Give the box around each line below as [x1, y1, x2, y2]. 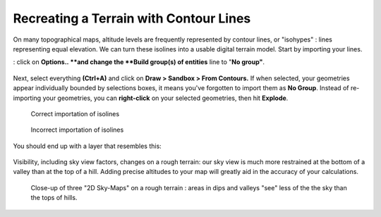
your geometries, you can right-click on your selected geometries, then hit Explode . [42, 94, 289, 102]
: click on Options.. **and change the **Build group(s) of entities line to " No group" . [13, 58, 265, 66]
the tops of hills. [30, 194, 78, 202]
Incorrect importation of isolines [30, 125, 124, 134]
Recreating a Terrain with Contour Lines [13, 11, 251, 26]
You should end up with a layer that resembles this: [13, 142, 162, 150]
